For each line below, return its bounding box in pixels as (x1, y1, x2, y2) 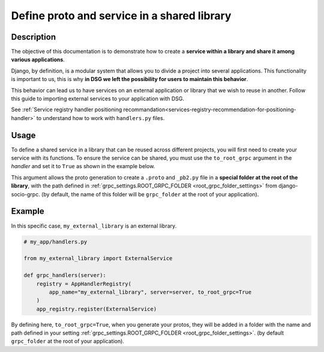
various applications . (11, 56, 65, 63)
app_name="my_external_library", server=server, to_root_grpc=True (49, 288, 252, 296)
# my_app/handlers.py (23, 238, 88, 245)
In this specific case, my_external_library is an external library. (11, 222, 177, 229)
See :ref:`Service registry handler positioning (11, 106, 122, 114)
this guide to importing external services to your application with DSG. (11, 95, 185, 102)
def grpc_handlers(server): (23, 272, 106, 279)
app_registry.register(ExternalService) (36, 305, 157, 312)
